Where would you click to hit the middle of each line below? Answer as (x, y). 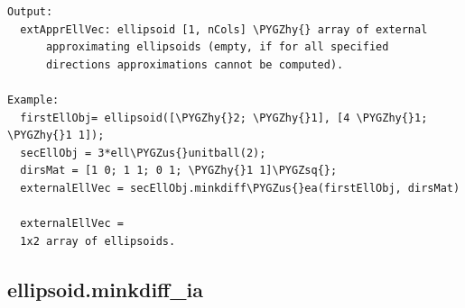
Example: (33, 100)
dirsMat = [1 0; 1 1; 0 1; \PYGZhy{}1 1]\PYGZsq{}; (179, 171)
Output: (30, 12)
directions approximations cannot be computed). (195, 64)
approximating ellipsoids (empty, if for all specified (217, 47)
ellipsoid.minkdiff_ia (105, 289)
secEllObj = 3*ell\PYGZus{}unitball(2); (143, 153)
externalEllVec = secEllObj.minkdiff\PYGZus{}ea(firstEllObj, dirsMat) (240, 188)
